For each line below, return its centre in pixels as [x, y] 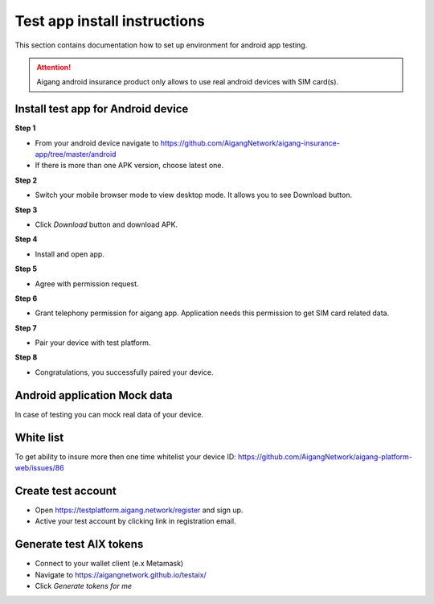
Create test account [66, 491]
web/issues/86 [39, 468]
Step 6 [26, 298]
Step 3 [26, 210]
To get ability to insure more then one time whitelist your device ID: [125, 456]
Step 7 [26, 328]
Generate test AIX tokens [79, 544]
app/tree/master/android [76, 154]
